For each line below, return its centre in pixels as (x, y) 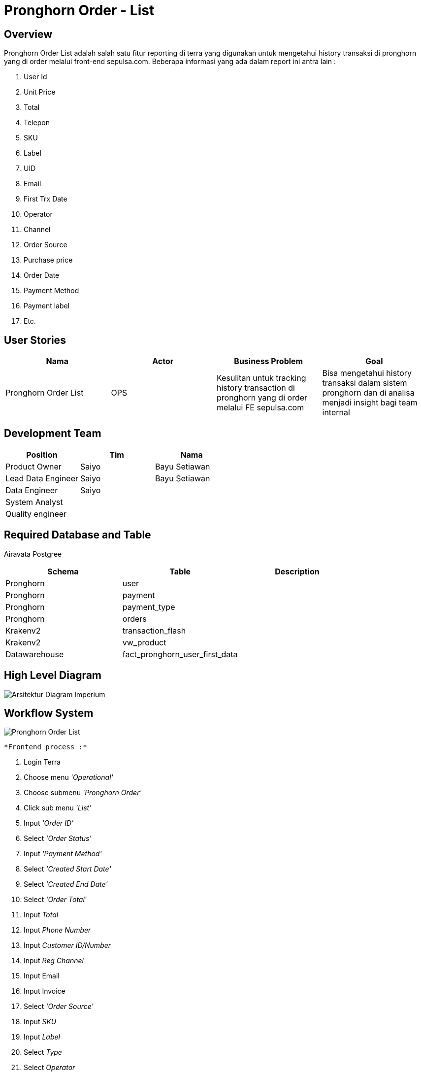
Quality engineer (36, 514)
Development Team (53, 434)
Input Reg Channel (54, 961)
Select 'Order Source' (59, 1007)
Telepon (37, 123)
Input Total (41, 915)
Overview (28, 34)
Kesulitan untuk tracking (261, 378)
